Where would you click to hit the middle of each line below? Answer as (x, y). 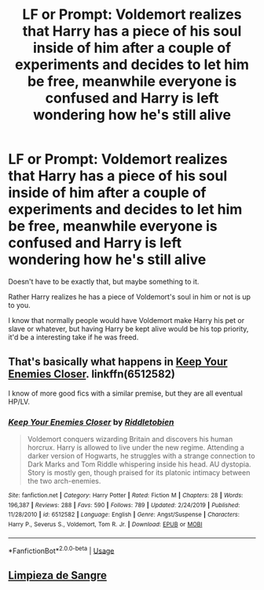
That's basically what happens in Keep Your (118, 362)
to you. (20, 305)
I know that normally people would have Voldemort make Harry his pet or (126, 320)
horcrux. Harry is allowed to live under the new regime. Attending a (136, 447)
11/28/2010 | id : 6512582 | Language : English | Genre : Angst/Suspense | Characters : (124, 515)
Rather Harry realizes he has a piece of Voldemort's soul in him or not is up (130, 296)
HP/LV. (19, 401)
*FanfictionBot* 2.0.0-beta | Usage (61, 550)
